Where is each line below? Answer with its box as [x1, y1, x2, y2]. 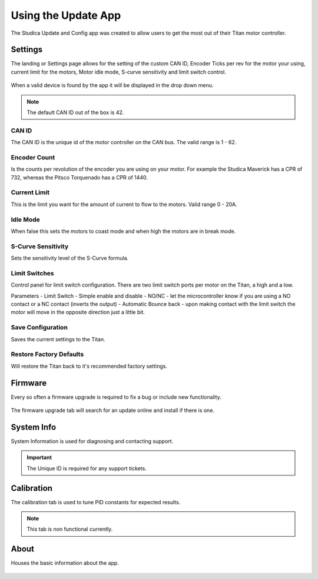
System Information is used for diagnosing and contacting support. [11, 437, 174, 444]
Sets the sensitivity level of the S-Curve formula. [11, 255, 129, 262]
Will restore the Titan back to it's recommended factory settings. [11, 362, 168, 370]
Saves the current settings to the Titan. [11, 335, 105, 342]
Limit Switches [11, 269, 54, 277]
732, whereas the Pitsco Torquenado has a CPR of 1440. [11, 174, 148, 181]
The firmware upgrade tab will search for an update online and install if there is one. [11, 407, 215, 414]
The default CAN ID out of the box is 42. [26, 109, 124, 116]
